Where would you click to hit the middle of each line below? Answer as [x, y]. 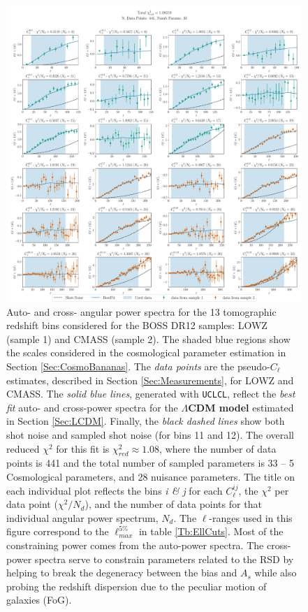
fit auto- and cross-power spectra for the [92, 407]
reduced [23, 448]
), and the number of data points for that [173, 504]
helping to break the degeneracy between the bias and [122, 573]
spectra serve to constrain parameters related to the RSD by [164, 559]
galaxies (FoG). [39, 600]
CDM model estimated [241, 407]
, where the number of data [218, 448]
